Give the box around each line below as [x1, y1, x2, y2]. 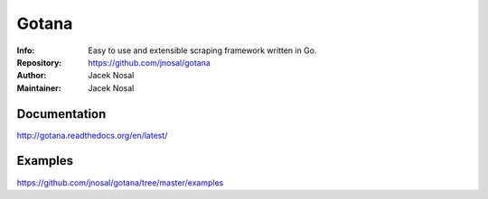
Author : [16, 70, 47, 81]
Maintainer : [16, 82, 62, 94]
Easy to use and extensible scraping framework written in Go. [88, 45, 317, 56]
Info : [16, 45, 35, 56]
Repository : [16, 57, 62, 68]
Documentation [16, 106, 107, 122]
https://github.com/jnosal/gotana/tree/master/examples [16, 176, 224, 188]
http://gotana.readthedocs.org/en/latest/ [16, 130, 168, 140]
